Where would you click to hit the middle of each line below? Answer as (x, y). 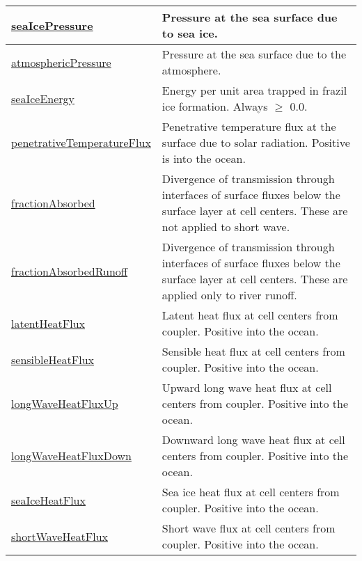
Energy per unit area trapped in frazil (254, 90)
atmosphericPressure (61, 62)
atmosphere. (191, 70)
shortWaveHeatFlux (60, 536)
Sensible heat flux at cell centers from (253, 351)
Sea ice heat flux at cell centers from (251, 492)
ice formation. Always (215, 106)
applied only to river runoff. (229, 295)
